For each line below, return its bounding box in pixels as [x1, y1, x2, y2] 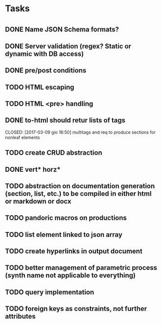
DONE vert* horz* [5, 165, 61, 174]
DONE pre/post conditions [5, 67, 86, 75]
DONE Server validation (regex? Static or [5, 42, 132, 50]
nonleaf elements [5, 134, 40, 140]
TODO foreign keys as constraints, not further [5, 304, 147, 313]
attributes [5, 312, 36, 321]
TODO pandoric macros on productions [5, 214, 127, 222]
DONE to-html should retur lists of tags [5, 116, 126, 125]
